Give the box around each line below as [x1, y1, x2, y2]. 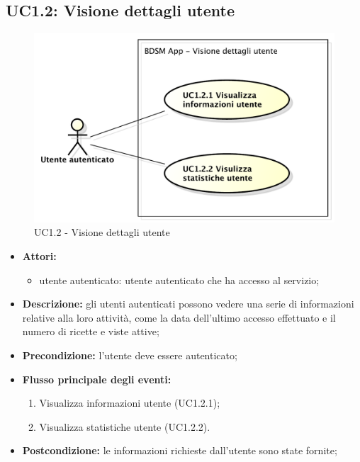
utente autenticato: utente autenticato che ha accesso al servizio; [39, 272, 320, 287]
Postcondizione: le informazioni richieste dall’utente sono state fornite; [22, 443, 337, 458]
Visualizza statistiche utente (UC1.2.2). [39, 419, 210, 434]
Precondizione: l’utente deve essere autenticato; [22, 348, 237, 363]
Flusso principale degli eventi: [22, 371, 171, 386]
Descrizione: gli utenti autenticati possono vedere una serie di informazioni [22, 296, 354, 311]
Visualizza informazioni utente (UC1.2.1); [39, 395, 220, 410]
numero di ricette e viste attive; [22, 324, 159, 339]
